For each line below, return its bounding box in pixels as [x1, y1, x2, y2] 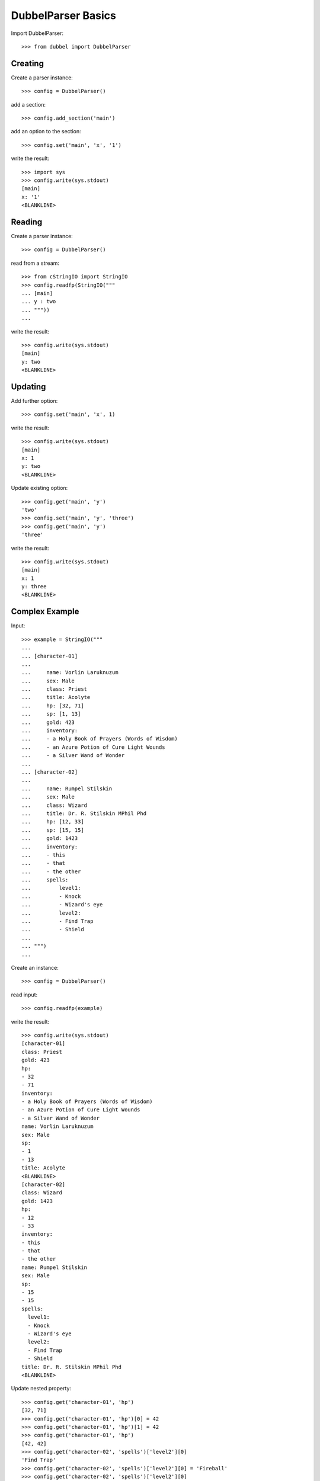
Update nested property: [11, 1385, 71, 1392]
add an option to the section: [11, 128, 81, 135]
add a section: [11, 101, 46, 108]
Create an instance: [11, 964, 59, 971]
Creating [11, 58, 44, 68]
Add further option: [11, 398, 58, 405]
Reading [11, 217, 43, 227]
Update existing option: [11, 485, 68, 492]
